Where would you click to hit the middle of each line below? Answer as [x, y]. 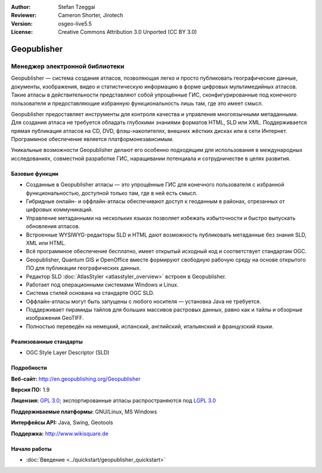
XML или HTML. [46, 243]
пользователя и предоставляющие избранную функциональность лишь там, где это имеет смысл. [137, 103]
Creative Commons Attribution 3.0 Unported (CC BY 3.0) [128, 32]
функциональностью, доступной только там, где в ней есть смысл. [112, 193]
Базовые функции [35, 173]
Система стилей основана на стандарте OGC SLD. [90, 293]
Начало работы [31, 449]
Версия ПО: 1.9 [30, 390]
